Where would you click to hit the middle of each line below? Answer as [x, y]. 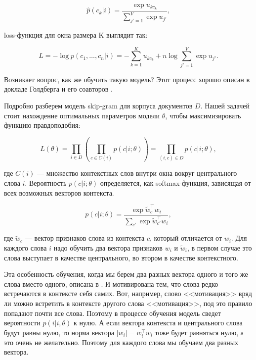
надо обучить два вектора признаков [108, 247]
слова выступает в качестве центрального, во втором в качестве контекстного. [121, 257]
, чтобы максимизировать [203, 115]
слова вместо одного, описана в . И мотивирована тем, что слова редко [111, 283]
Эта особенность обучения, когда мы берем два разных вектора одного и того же [126, 274]
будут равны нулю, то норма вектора [59, 332]
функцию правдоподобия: [42, 125]
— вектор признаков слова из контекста [85, 238]
